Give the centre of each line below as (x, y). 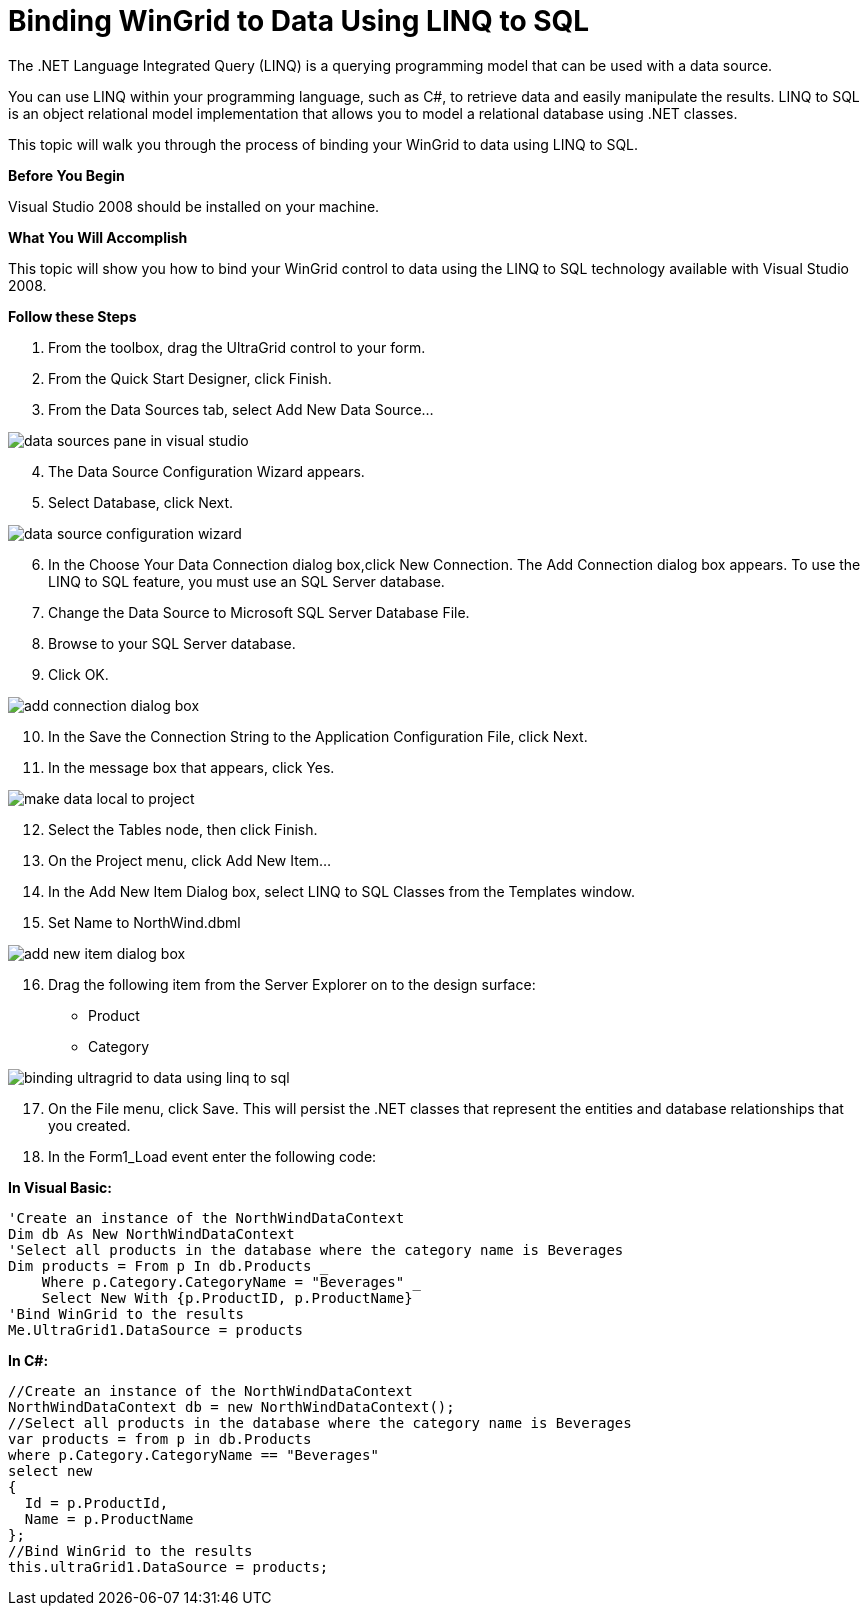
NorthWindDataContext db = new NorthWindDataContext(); (231, 1406)
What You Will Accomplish (98, 237)
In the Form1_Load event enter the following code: (212, 1156)
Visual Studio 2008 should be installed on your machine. (194, 206)
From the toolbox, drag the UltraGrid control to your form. (237, 347)
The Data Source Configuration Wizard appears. (206, 471)
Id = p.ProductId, (96, 1502)
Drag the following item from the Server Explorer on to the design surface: (292, 984)
